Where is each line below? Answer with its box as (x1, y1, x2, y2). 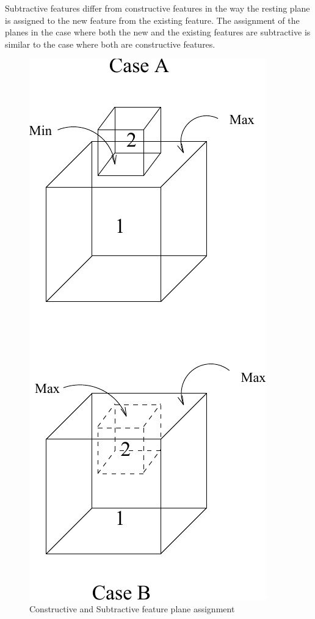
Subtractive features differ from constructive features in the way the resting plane (5, 2, 310, 14)
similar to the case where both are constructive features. (5, 37, 215, 50)
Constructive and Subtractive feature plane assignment (29, 602, 235, 615)
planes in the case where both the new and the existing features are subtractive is (5, 26, 311, 38)
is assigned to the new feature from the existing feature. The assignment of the (5, 13, 300, 26)
